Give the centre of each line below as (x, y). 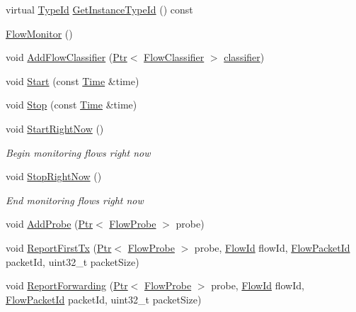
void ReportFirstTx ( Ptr (59, 247)
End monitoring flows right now (75, 200)
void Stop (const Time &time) (71, 105)
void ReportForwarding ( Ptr (67, 285)
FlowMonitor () (39, 33)
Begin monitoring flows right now (78, 152)
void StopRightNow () (54, 176)
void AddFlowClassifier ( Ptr (67, 57)
